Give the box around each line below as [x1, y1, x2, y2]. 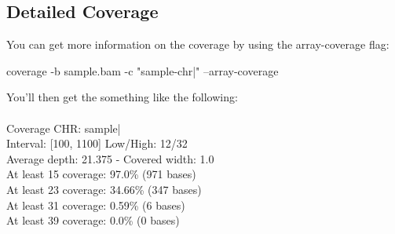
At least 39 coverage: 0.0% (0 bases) [6, 212, 180, 229]
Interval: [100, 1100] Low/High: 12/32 [6, 135, 188, 152]
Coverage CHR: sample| [6, 119, 121, 136]
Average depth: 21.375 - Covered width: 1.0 [6, 150, 214, 166]
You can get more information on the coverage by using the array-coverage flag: [6, 36, 390, 53]
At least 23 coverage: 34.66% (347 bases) [6, 181, 202, 197]
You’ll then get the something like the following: [6, 89, 238, 105]
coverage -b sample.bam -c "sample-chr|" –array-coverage [6, 62, 279, 79]
